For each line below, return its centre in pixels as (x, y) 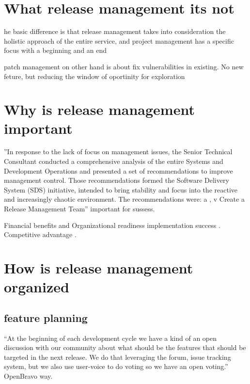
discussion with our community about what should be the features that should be (125, 347)
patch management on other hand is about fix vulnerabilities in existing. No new (124, 66)
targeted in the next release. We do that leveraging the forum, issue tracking (117, 357)
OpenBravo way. (28, 376)
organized (37, 287)
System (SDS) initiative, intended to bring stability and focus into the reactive (121, 189)
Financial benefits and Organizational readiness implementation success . (112, 225)
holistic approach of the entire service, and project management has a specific (119, 40)
